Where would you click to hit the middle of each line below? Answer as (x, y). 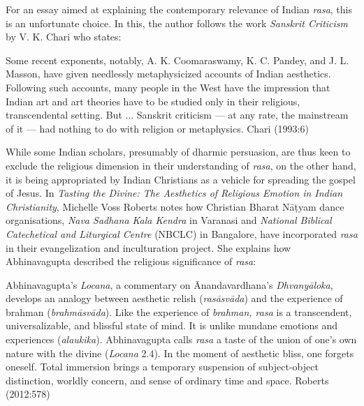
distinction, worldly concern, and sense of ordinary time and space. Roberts (167, 380)
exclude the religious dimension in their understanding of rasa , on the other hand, (181, 165)
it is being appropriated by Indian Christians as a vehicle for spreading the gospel (181, 179)
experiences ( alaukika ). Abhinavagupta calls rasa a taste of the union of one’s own (181, 339)
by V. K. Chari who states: (64, 37)
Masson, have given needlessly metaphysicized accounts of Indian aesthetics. (168, 74)
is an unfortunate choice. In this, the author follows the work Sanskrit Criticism (177, 23)
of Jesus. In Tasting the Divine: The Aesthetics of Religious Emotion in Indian (174, 193)
